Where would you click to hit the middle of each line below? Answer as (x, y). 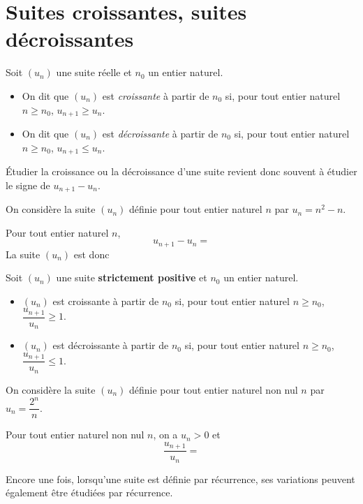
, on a (165, 435)
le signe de (28, 185)
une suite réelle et (94, 72)
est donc (91, 254)
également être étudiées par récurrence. (89, 492)
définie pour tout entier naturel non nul (214, 389)
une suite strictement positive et (132, 277)
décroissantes (70, 39)
